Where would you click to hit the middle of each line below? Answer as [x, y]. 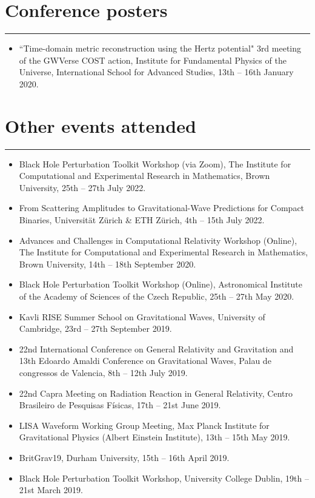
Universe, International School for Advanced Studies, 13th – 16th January [156, 72]
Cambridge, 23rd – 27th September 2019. [95, 328]
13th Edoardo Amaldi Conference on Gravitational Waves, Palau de [145, 361]
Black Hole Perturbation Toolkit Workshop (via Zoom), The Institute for [155, 163]
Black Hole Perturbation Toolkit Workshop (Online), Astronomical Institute [161, 284]
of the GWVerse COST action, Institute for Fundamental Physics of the [153, 60]
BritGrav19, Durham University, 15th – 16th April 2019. [124, 457]
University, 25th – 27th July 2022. [82, 187]
